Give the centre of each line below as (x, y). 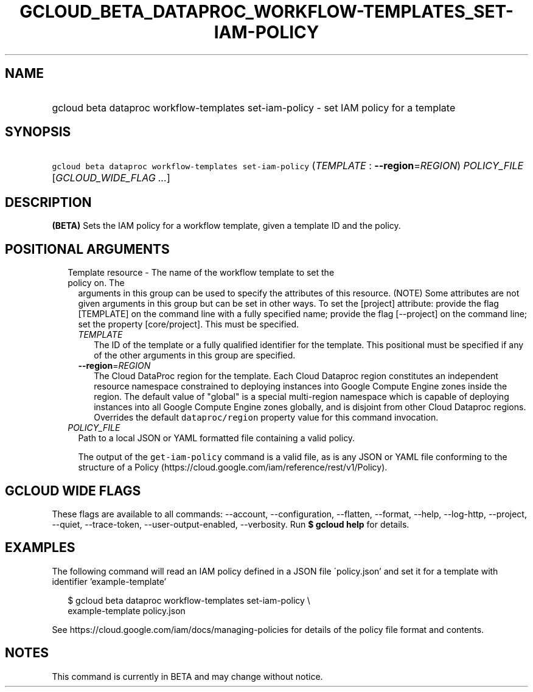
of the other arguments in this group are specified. (195, 355)
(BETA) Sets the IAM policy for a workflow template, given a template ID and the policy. (226, 226)
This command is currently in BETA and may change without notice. (187, 676)
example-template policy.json (127, 610)
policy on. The (96, 283)
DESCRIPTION (48, 202)
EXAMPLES (40, 548)
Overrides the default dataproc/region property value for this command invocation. (266, 418)
